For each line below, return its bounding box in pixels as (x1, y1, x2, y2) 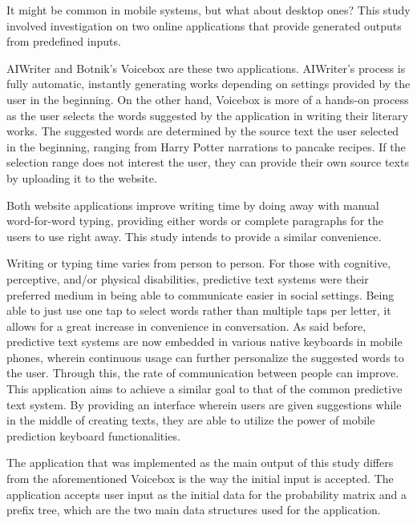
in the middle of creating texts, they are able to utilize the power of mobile (6, 412, 375, 428)
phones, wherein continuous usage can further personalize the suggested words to (6, 348, 404, 365)
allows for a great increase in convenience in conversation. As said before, (6, 317, 366, 334)
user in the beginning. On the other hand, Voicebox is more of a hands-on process (6, 91, 409, 107)
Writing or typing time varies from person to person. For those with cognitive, (6, 255, 391, 272)
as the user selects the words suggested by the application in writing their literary (6, 107, 408, 123)
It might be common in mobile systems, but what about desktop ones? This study (6, 2, 411, 18)
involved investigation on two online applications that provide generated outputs (6, 17, 402, 34)
